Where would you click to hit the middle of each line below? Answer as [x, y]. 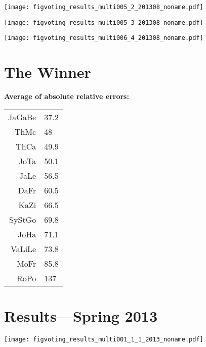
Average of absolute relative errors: [67, 96]
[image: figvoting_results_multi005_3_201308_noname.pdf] [104, 22]
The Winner [48, 72]
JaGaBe [22, 117]
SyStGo [23, 219]
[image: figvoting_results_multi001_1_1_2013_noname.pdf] [104, 339]
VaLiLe [23, 249]
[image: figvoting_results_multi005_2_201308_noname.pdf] [104, 7]
